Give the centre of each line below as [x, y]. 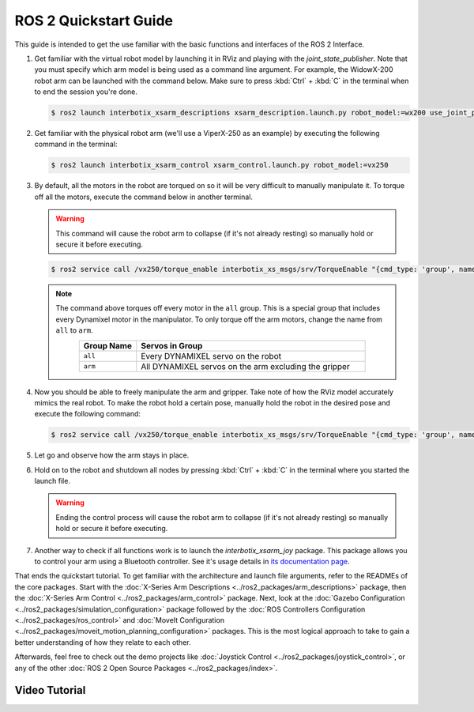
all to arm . [75, 330]
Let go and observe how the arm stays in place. [112, 455]
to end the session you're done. [86, 92]
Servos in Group [172, 345]
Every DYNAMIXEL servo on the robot [211, 356]
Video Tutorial [50, 690]
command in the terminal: [76, 144]
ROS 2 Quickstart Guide [94, 21]
